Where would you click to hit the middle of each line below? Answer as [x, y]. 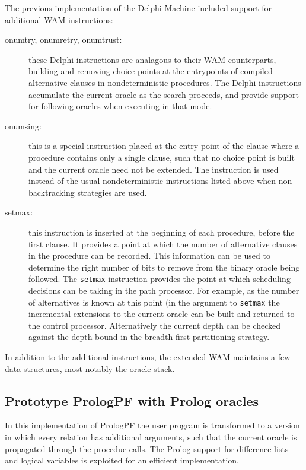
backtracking [52, 192]
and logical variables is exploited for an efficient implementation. [122, 460]
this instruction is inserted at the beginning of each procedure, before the [162, 232]
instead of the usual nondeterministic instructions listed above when [152, 181]
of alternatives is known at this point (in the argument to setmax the [154, 302]
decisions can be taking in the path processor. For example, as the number [164, 290]
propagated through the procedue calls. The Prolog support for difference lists [147, 448]
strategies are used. [112, 192]
